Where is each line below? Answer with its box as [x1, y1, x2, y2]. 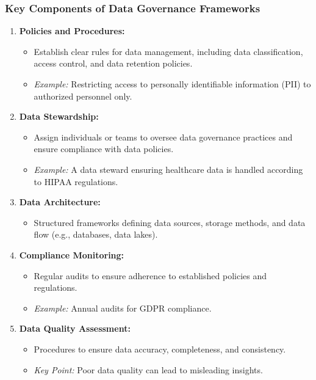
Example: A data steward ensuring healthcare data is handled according [34, 163, 303, 175]
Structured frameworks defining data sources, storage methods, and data [34, 216, 306, 228]
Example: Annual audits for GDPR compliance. [34, 301, 212, 314]
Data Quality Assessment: [19, 322, 131, 335]
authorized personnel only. [34, 89, 132, 102]
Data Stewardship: [19, 110, 99, 123]
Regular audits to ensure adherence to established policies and [34, 269, 267, 282]
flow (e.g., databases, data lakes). [34, 228, 158, 241]
